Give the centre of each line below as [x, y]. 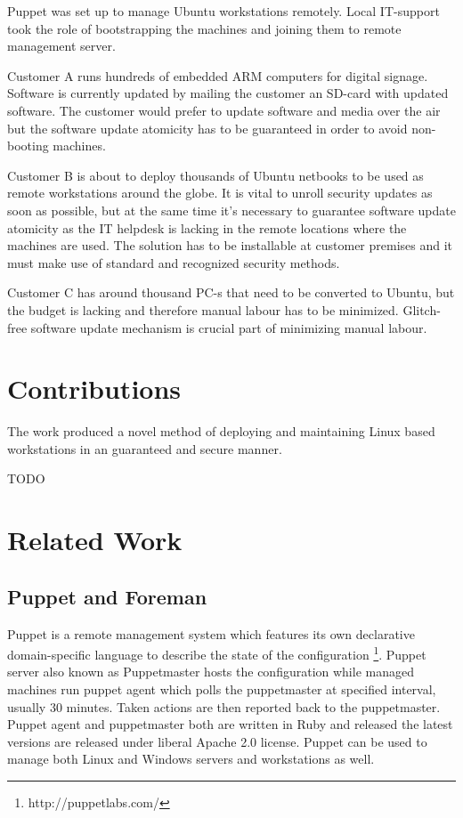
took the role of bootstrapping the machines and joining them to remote [204, 28]
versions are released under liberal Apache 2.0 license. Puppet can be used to [217, 741]
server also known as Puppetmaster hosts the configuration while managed [211, 672]
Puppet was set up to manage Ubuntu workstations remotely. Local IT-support [223, 11]
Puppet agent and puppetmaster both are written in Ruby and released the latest [230, 724]
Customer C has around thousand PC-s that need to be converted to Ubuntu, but [231, 292]
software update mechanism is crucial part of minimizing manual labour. [229, 327]
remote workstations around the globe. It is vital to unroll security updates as [220, 193]
